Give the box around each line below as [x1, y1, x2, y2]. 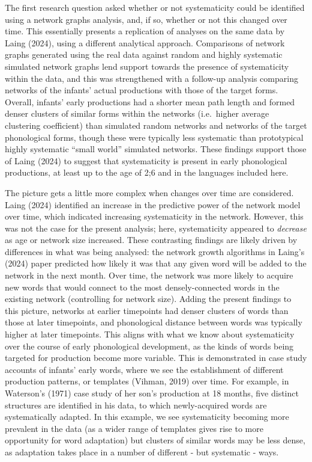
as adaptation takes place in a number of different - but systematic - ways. [5, 445, 279, 458]
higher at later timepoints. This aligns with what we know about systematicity [5, 328, 295, 340]
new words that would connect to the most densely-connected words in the [5, 280, 280, 293]
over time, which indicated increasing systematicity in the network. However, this [5, 210, 304, 223]
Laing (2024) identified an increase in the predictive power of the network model [5, 198, 301, 211]
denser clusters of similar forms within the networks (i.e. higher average [5, 107, 269, 120]
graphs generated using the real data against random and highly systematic [5, 48, 283, 61]
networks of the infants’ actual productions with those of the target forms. [5, 84, 278, 96]
